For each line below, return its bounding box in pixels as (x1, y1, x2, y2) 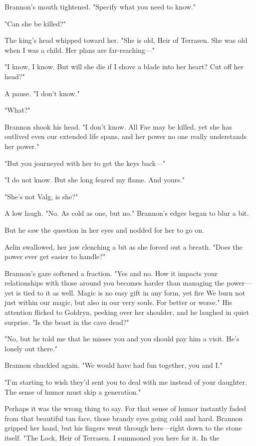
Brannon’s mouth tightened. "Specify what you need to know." (4, 1, 196, 11)
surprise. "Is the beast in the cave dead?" (4, 316, 129, 327)
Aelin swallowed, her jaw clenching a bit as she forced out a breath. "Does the (4, 241, 243, 252)
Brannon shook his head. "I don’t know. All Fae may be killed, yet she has (4, 121, 232, 132)
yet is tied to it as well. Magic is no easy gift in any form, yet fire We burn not (4, 287, 246, 297)
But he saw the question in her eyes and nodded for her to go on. (4, 224, 204, 235)
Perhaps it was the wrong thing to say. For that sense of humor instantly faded (4, 403, 247, 414)
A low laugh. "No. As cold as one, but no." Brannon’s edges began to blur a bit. (4, 208, 249, 218)
